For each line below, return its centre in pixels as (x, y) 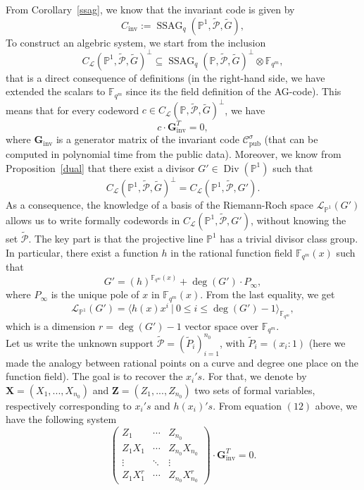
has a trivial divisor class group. (289, 238)
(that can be (291, 139)
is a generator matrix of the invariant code (148, 139)
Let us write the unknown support (80, 342)
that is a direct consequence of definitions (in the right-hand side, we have (165, 77)
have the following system (61, 419)
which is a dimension (51, 325)
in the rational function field (232, 252)
